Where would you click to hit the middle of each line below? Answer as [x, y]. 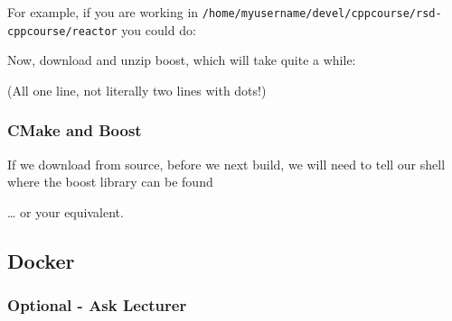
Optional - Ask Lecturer [97, 305]
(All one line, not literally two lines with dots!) [137, 90]
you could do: [159, 29]
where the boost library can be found [110, 182]
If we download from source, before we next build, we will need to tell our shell [226, 164]
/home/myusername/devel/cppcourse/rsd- [322, 14]
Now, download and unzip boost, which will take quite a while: [182, 60]
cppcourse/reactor [62, 31]
